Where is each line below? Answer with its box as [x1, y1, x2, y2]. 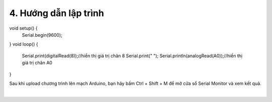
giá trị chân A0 [22, 60, 52, 66]
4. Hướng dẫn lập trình [9, 8, 104, 19]
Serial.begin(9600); [22, 32, 62, 38]
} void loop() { [9, 41, 38, 47]
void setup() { [9, 25, 38, 31]
